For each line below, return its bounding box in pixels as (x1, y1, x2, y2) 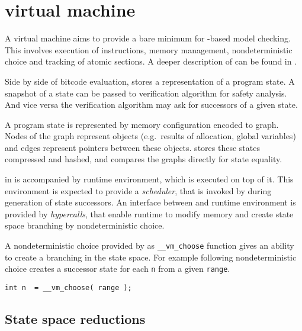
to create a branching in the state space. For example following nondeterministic (5, 250, 297, 263)
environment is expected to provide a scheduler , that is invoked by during (5, 184, 272, 197)
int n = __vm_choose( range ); (5, 283, 132, 292)
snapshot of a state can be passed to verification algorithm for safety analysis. (5, 86, 287, 99)
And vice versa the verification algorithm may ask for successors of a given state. (5, 98, 298, 111)
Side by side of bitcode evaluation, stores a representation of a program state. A (5, 75, 295, 87)
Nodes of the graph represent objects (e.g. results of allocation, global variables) (5, 130, 296, 142)
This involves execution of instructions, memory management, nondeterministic (5, 43, 293, 56)
